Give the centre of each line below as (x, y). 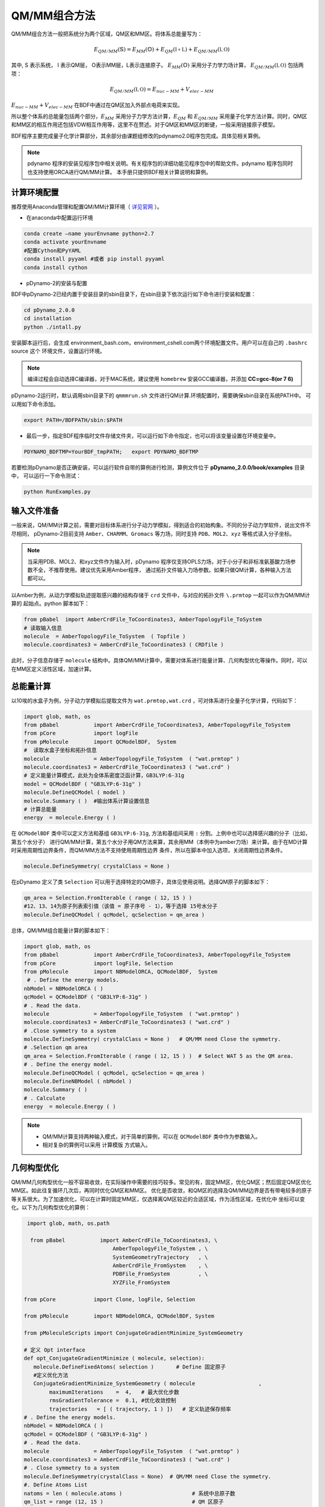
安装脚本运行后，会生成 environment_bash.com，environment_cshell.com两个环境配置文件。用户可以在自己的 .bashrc (159, 342)
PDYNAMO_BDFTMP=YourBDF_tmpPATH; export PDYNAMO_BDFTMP (111, 451)
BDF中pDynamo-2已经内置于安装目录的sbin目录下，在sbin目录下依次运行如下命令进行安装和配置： (134, 294)
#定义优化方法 (51, 1375)
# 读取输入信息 (43, 628)
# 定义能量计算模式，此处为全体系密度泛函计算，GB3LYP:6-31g (104, 776)
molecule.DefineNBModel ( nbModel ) (78, 1081)
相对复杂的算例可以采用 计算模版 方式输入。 (97, 1145)
